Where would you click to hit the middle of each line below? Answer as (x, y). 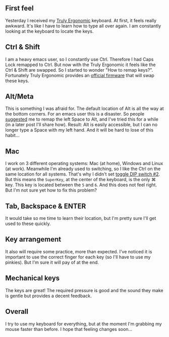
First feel (19, 8)
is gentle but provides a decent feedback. (48, 296)
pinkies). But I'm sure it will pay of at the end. (52, 262)
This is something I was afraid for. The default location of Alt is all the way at (84, 108)
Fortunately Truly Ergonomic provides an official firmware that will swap (80, 75)
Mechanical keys (33, 278)
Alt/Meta (19, 97)
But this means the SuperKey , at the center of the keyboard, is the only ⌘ (81, 180)
